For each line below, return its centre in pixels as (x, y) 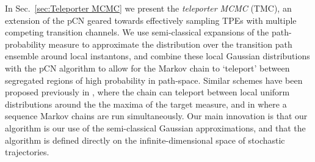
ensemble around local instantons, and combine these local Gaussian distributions (157, 56)
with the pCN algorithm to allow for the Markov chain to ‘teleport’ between (147, 68)
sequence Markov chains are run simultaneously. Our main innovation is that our (156, 116)
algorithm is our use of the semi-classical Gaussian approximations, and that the (155, 127)
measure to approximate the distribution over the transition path (170, 44)
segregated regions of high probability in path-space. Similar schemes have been (154, 80)
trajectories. (27, 152)
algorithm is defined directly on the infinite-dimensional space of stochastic (145, 140)
